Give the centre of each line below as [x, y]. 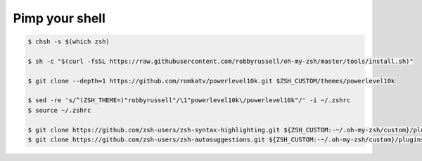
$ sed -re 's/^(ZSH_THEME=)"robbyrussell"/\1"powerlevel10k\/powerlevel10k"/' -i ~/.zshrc [189, 100]
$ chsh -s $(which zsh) [69, 42]
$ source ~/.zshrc [59, 110]
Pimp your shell [59, 18]
